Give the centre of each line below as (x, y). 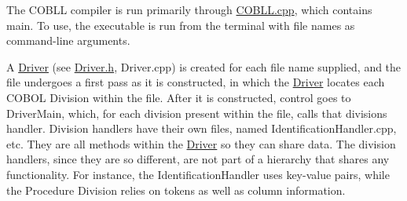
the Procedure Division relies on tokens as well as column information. (176, 190)
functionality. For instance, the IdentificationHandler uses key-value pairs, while (198, 174)
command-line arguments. (68, 40)
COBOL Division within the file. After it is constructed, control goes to (179, 97)
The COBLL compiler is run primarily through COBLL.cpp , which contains (189, 9)
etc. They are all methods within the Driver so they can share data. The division (201, 143)
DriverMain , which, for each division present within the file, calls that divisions (197, 113)
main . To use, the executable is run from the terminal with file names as (181, 25)
